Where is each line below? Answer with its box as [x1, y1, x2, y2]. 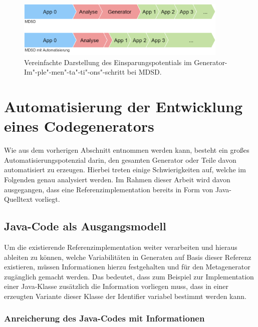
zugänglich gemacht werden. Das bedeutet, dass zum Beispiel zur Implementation [4, 271, 254, 281]
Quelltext [4, 194, 33, 204]
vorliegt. [35, 194, 60, 204]
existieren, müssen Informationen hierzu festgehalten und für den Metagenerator [4, 261, 250, 272]
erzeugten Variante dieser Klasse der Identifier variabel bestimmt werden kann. [4, 290, 246, 301]
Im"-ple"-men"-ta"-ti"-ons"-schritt [24, 67, 125, 77]
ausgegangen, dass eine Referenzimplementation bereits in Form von [4, 184, 213, 194]
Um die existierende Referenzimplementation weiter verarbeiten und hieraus [4, 241, 237, 252]
